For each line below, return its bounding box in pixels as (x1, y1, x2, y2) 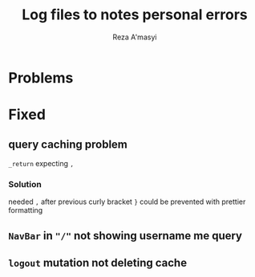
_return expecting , (8, 158, 75, 168)
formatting (8, 206, 43, 215)
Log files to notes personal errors (22, 6, 248, 24)
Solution (8, 178, 42, 189)
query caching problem (8, 137, 128, 151)
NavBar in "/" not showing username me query (8, 229, 243, 242)
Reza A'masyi (112, 32, 157, 42)
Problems (8, 68, 74, 87)
